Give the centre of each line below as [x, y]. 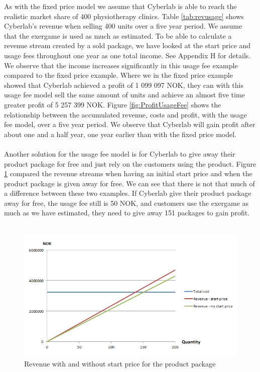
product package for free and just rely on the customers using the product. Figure [130, 163]
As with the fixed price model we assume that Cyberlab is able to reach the [120, 6]
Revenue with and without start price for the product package [120, 363]
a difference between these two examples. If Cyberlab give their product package [128, 193]
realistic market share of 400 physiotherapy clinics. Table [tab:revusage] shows [124, 16]
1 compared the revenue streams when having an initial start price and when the [128, 173]
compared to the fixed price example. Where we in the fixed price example [118, 75]
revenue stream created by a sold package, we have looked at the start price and [127, 45]
